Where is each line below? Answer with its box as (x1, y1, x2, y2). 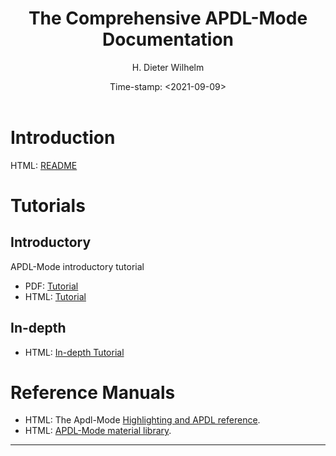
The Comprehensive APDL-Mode (28, 7, 308, 30)
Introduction (10, 126, 116, 149)
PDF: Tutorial (24, 280, 79, 292)
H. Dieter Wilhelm (131, 61, 205, 73)
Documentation (101, 28, 235, 51)
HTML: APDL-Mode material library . (24, 425, 172, 437)
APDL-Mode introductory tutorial (10, 260, 145, 272)
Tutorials (10, 194, 86, 217)
